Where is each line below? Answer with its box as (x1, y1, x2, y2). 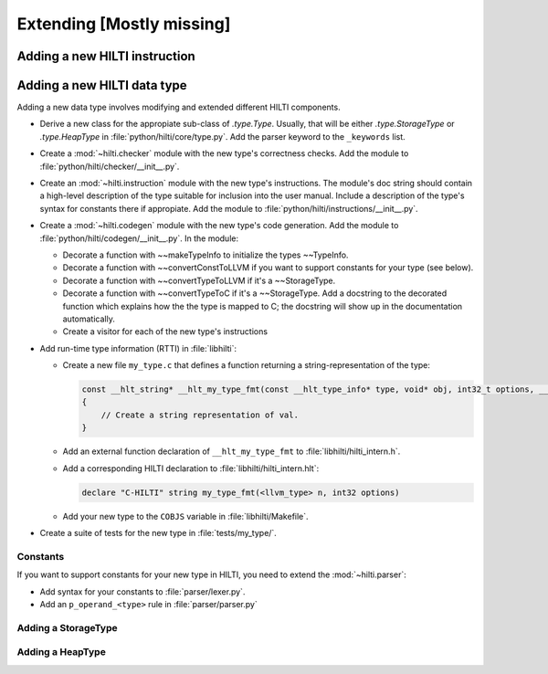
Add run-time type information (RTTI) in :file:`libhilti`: (39, 342, 237, 353)
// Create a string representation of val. (100, 409, 299, 420)
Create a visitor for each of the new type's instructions (62, 326, 269, 337)
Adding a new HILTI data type (16, 78, 187, 93)
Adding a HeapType (16, 646, 107, 658)
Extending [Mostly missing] (16, 14, 231, 34)
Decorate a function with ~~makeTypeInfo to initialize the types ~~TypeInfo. (62, 249, 349, 260)
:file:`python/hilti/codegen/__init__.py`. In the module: (39, 233, 239, 244)
